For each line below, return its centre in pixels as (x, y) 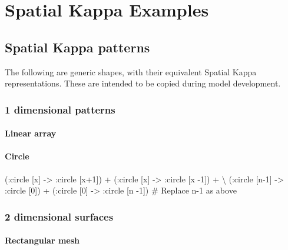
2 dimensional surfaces (59, 216)
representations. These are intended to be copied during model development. (143, 83)
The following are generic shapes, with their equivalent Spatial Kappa (131, 71)
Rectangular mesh (42, 240)
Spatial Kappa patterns (77, 47)
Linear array (31, 133)
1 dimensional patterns (60, 109)
